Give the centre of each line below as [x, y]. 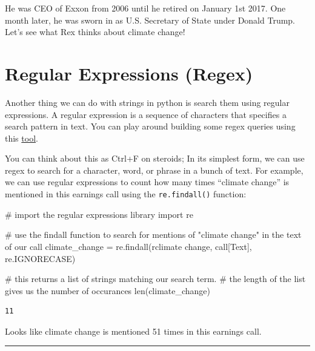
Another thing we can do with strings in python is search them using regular [147, 102]
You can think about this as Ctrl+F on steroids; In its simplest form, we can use [155, 158]
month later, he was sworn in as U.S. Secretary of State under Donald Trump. [150, 20]
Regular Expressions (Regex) [129, 73]
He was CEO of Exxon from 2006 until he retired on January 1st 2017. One [145, 8]
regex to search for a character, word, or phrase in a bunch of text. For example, [154, 170]
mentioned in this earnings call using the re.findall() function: [126, 194]
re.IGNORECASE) [40, 258]
